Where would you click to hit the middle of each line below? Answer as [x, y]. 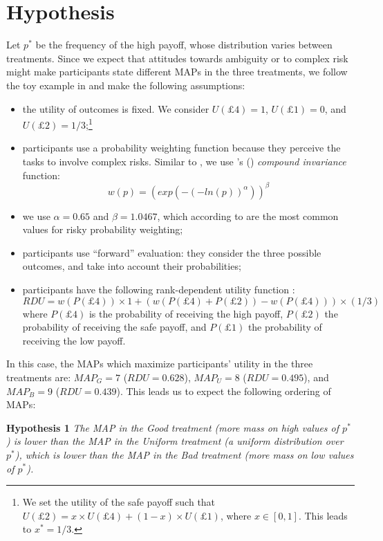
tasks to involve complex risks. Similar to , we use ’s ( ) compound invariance [184, 161]
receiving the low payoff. [74, 340]
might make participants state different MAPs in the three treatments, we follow [177, 72]
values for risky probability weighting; [103, 229]
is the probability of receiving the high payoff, [186, 313]
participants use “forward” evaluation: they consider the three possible [172, 252]
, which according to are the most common [248, 216]
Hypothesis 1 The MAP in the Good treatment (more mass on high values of [173, 427]
